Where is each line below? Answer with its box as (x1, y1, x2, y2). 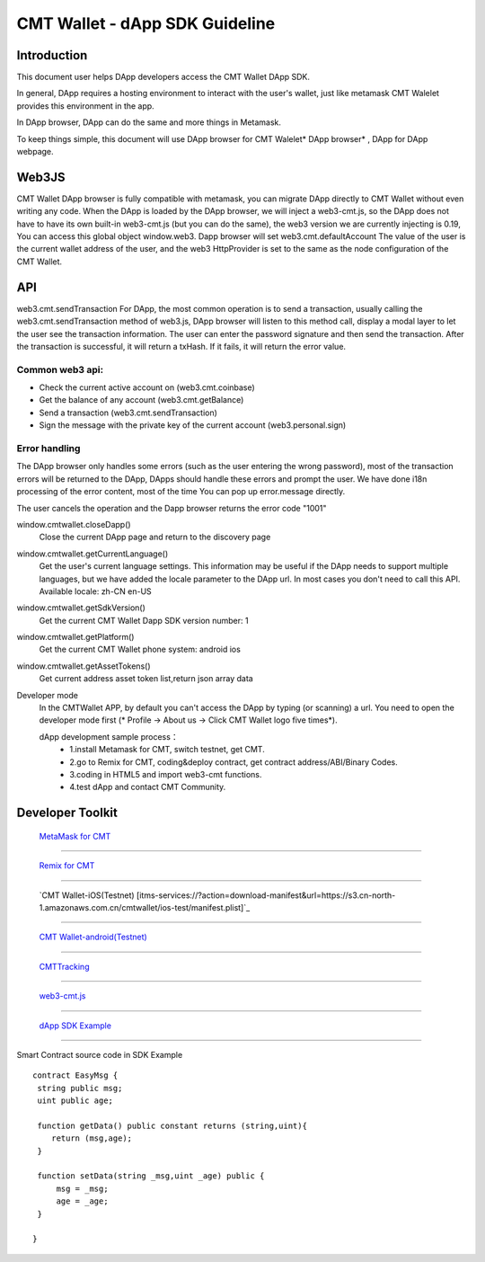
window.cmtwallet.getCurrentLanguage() (16, 548, 169, 559)
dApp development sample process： (39, 731, 179, 742)
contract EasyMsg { (32, 1071, 119, 1080)
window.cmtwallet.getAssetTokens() (16, 661, 151, 671)
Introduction (16, 48, 88, 63)
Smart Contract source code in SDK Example (16, 1049, 183, 1060)
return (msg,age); (50, 1133, 133, 1143)
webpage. (16, 147, 54, 157)
